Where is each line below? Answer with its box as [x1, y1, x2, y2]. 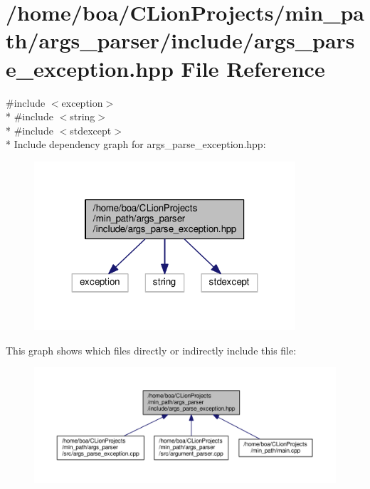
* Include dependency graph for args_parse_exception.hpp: [6, 137, 266, 152]
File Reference [181, 53, 325, 83]
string [70, 109, 95, 124]
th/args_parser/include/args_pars [6, 26, 355, 55]
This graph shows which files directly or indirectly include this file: [6, 342, 297, 357]
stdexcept [70, 122, 112, 137]
